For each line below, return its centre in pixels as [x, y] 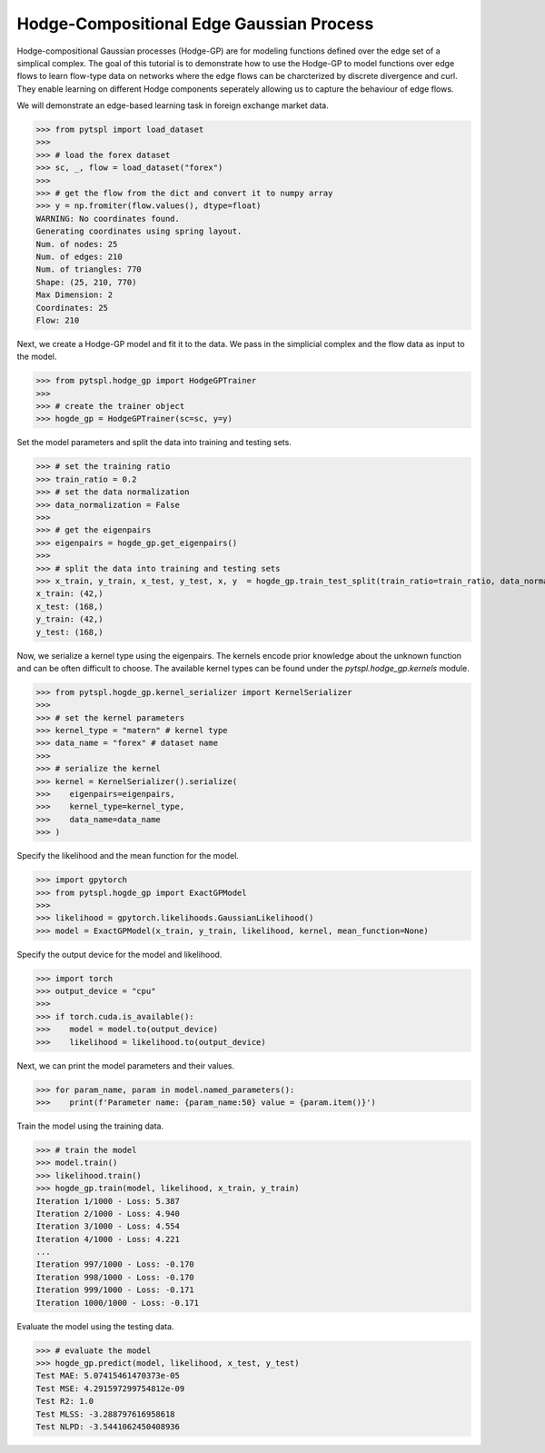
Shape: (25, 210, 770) [86, 282]
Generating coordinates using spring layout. [139, 231]
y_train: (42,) [69, 619]
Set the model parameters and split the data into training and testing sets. [154, 443]
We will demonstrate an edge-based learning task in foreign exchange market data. [173, 105]
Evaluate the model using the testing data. [95, 1326]
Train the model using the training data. [90, 1126]
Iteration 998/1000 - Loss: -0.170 [115, 1277]
